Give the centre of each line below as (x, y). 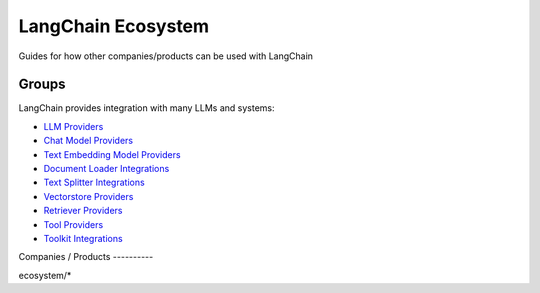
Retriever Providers (83, 211)
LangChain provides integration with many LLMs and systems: (146, 108)
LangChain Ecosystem (114, 26)
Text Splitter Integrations (94, 182)
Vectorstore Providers (88, 196)
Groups (42, 84)
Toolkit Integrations (83, 238)
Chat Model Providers (88, 141)
